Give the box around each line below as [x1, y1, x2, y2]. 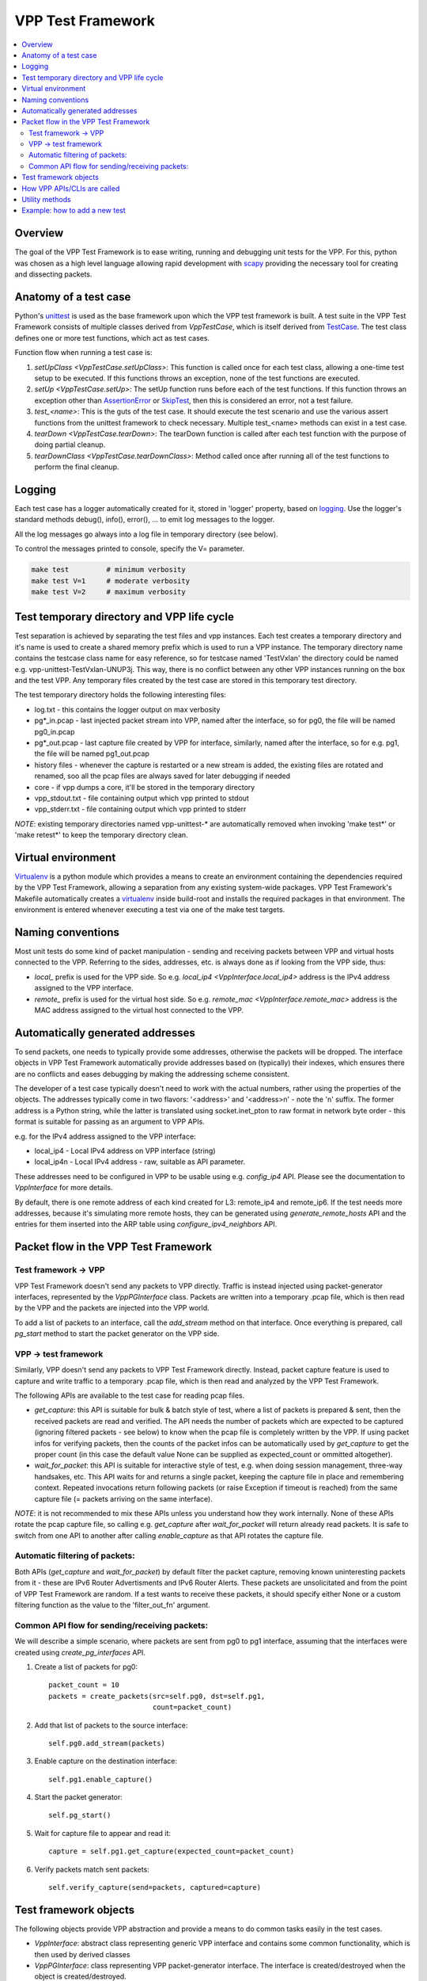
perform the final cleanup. [34, 462, 119, 471]
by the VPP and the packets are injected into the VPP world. [14, 1303, 210, 1313]
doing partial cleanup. [34, 440, 106, 449]
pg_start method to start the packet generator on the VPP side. [14, 1329, 220, 1338]
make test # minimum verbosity [31, 565, 186, 574]
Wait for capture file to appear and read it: [34, 1828, 172, 1838]
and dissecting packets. [14, 269, 93, 279]
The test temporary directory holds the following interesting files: [14, 690, 227, 700]
